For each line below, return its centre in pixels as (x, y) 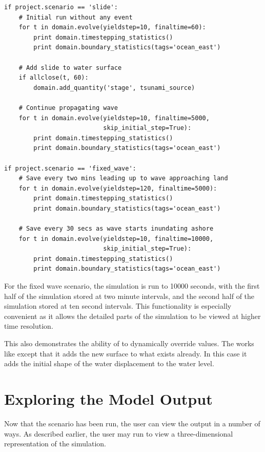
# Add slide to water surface (70, 68)
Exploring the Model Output (108, 398)
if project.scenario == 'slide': (61, 7)
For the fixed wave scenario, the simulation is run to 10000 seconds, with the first (132, 286)
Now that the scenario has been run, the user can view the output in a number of (132, 423)
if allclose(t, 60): (54, 78)
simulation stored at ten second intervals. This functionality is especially (118, 306)
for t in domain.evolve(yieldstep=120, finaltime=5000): (118, 188)
